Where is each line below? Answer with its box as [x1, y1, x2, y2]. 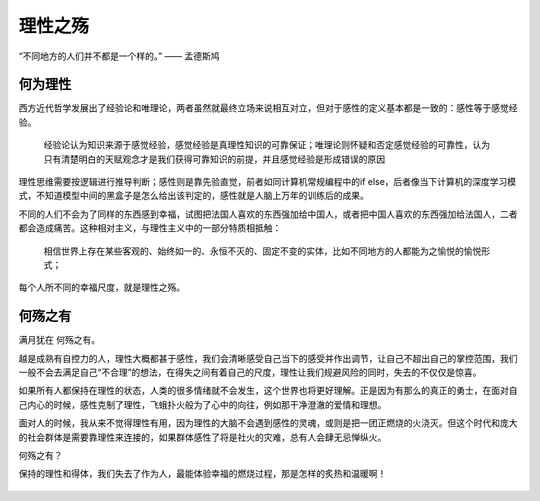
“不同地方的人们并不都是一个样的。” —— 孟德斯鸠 [18, 50, 220, 62]
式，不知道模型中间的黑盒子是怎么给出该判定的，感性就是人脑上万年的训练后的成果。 [18, 190, 369, 202]
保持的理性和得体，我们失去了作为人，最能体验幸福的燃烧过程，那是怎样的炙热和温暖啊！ [18, 468, 387, 480]
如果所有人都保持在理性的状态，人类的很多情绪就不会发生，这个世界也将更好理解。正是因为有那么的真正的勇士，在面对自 [18, 385, 518, 397]
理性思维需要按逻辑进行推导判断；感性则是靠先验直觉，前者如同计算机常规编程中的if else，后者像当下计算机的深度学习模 [18, 176, 517, 188]
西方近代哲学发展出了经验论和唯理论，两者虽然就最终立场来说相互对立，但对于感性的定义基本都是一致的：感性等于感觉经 [18, 102, 518, 114]
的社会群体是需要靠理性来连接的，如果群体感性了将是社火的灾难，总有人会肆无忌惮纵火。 [18, 431, 387, 443]
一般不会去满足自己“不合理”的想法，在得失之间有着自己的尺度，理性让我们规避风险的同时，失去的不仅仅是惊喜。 [18, 366, 482, 379]
